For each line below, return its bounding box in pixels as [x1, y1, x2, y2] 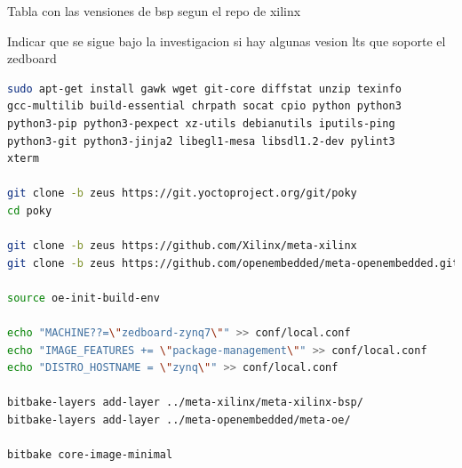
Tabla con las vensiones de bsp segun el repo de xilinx [7, 2, 301, 20]
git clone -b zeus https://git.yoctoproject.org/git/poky [7, 187, 357, 200]
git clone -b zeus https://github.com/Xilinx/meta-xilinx [7, 239, 357, 253]
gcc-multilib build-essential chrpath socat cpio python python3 [7, 100, 402, 113]
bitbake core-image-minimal [7, 448, 173, 462]
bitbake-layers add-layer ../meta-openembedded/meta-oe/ [7, 414, 351, 427]
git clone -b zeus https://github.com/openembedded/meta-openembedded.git [7, 256, 459, 270]
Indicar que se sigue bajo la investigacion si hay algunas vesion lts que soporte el [7, 31, 446, 50]
